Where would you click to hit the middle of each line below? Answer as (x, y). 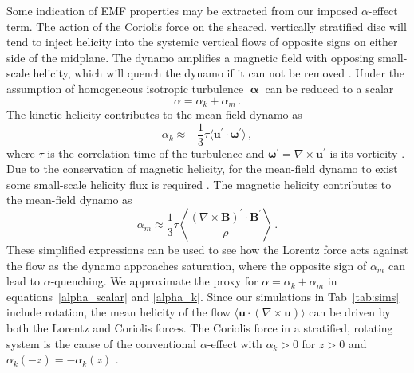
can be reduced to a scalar (329, 88)
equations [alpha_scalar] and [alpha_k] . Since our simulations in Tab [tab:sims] (203, 296)
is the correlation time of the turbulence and (156, 153)
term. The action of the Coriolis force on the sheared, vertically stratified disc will (207, 26)
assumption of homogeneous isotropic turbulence (125, 88)
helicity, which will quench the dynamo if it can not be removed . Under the (219, 73)
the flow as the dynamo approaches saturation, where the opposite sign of (187, 265)
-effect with (235, 343)
